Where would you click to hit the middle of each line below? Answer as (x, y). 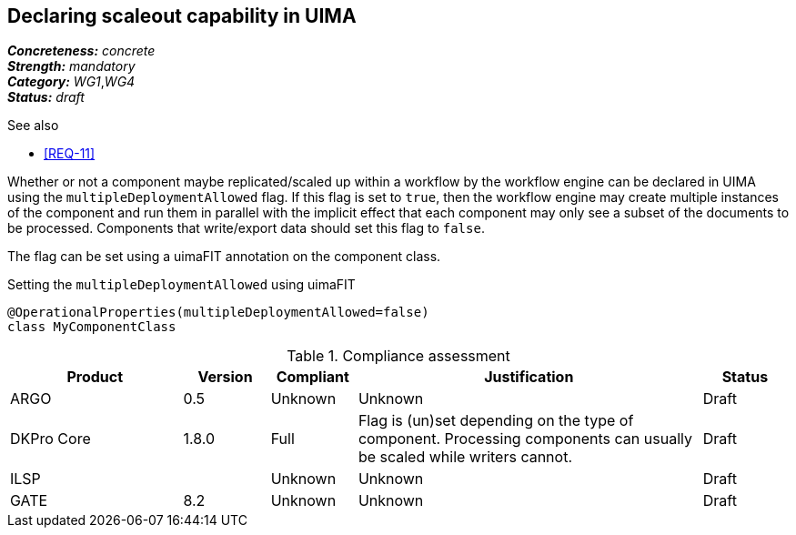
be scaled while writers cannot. (465, 457)
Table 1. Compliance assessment (398, 356)
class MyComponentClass (92, 327)
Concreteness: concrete (81, 51)
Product (95, 377)
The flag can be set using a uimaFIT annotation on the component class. (224, 257)
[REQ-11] (70, 154)
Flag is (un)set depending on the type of (496, 421)
